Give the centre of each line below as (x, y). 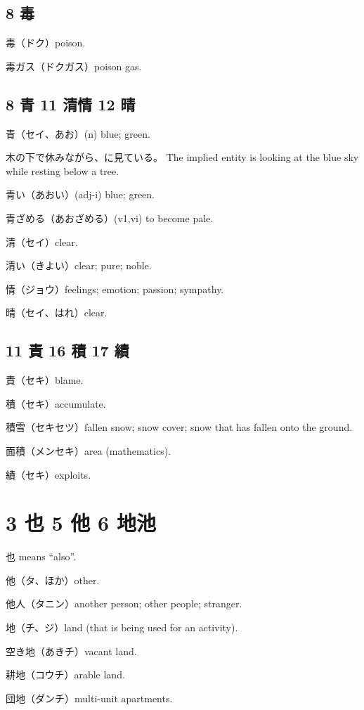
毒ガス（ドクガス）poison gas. (74, 66)
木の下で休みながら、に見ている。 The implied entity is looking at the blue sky (182, 157)
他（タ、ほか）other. (53, 580)
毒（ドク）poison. (46, 43)
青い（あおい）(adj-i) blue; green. (80, 194)
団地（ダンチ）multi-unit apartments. (89, 698)
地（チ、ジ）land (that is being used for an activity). (122, 627)
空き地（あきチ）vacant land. (71, 651)
